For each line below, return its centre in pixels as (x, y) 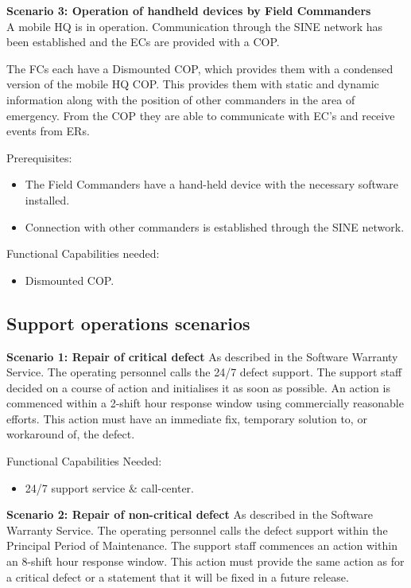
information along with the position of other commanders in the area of (181, 99)
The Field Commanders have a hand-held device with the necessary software (211, 184)
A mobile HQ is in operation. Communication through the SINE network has (194, 26)
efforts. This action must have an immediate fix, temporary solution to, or (187, 418)
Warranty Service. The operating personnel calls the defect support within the (197, 530)
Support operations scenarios (128, 323)
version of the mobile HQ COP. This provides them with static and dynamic (193, 84)
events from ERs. (48, 131)
